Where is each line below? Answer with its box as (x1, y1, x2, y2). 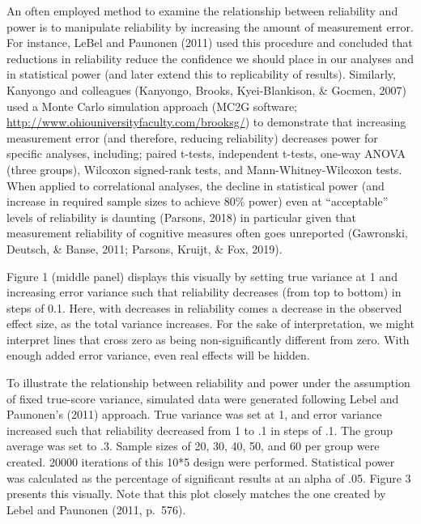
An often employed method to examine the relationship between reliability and (6, 2, 398, 19)
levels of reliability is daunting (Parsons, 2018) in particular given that (6, 208, 356, 225)
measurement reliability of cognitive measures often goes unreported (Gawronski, (6, 224, 408, 241)
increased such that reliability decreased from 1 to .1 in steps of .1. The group (6, 421, 393, 438)
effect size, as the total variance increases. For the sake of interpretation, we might (6, 315, 415, 332)
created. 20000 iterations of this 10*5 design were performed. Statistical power (6, 454, 395, 471)
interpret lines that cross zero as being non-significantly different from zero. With (6, 330, 410, 347)
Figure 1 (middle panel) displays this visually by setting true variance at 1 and (6, 267, 398, 284)
